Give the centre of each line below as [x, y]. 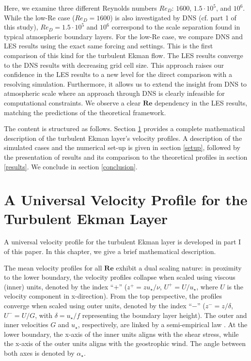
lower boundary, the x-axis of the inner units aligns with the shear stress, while [121, 334]
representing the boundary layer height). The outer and [165, 315]
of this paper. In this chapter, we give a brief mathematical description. [110, 251]
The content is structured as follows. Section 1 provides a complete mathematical [125, 128]
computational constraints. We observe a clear [72, 102]
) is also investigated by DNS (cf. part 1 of [173, 17]
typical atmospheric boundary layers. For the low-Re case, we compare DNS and [123, 36]
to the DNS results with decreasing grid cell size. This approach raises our [114, 65]
